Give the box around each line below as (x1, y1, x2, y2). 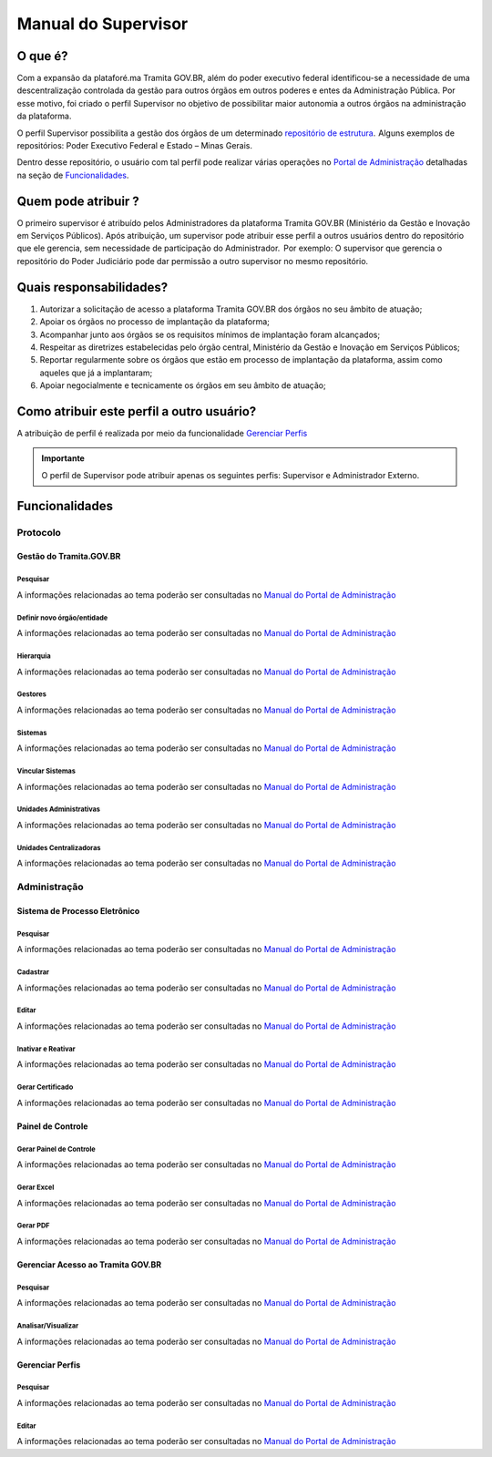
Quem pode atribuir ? (16, 193, 140, 209)
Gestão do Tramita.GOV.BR (16, 551, 121, 562)
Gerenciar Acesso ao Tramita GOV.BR (16, 1258, 162, 1270)
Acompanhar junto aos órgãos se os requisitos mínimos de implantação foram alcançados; (39, 329, 381, 340)
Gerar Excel (16, 1183, 55, 1192)
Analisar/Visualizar (16, 1321, 79, 1330)
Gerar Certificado (16, 1082, 74, 1093)
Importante (41, 453, 86, 464)
